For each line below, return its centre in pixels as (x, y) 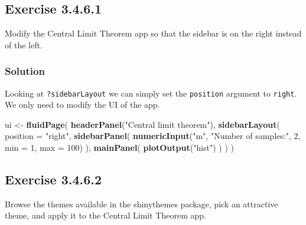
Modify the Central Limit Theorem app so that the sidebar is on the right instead (153, 33)
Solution (25, 71)
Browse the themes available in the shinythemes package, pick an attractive (141, 204)
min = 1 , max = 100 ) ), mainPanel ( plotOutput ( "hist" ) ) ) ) (119, 148)
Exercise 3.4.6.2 (53, 179)
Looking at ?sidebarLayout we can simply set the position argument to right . (151, 93)
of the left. (24, 44)
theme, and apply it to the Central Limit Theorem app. (105, 215)
